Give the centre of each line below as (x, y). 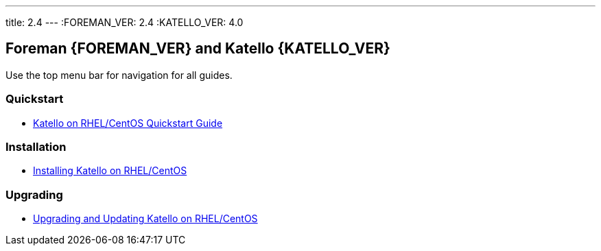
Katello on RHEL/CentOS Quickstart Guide (128, 123)
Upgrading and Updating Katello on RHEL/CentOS (145, 219)
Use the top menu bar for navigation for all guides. (119, 75)
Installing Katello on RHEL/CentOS (110, 171)
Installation (36, 146)
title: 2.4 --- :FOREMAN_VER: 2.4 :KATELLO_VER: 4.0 (125, 22)
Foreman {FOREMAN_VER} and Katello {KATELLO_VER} (198, 49)
